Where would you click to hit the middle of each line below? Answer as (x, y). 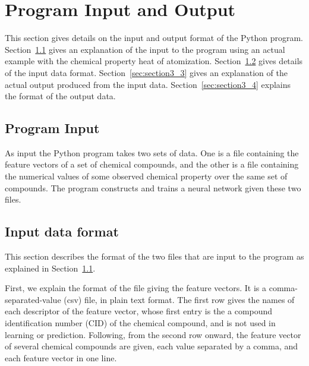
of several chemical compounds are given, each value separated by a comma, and (152, 346)
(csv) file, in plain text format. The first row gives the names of (179, 299)
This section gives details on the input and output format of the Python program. (154, 38)
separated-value (33, 299)
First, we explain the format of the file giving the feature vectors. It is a (136, 288)
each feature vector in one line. (61, 357)
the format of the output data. (60, 96)
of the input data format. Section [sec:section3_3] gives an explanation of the (146, 72)
